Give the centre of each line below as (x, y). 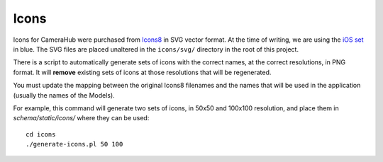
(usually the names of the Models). (64, 95)
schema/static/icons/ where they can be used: (81, 118)
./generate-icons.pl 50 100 (74, 144)
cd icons (41, 134)
